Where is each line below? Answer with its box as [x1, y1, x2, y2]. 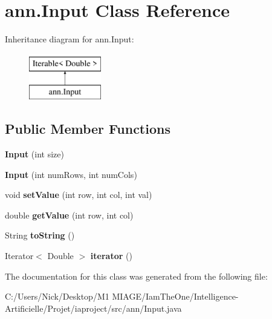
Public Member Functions [5, 119, 170, 138]
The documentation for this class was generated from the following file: [5, 269, 268, 282]
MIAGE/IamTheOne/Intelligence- [112, 290, 239, 303]
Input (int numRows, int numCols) [5, 168, 137, 180]
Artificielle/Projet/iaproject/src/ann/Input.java [5, 301, 182, 314]
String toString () [5, 229, 75, 242]
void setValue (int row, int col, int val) [5, 188, 152, 201]
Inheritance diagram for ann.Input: [5, 33, 134, 45]
